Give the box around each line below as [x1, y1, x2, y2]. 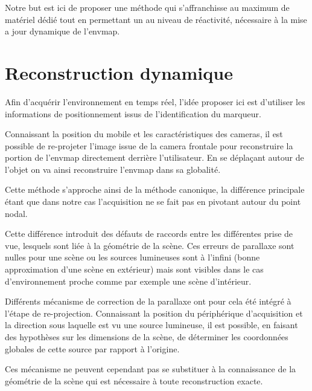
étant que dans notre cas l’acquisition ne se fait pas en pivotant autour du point [5, 195, 301, 208]
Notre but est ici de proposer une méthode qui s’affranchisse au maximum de [5, 1, 290, 13]
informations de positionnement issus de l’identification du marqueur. [5, 107, 261, 120]
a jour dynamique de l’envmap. [5, 25, 120, 37]
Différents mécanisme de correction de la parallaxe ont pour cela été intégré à [5, 295, 291, 308]
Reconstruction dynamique [5, 60, 233, 85]
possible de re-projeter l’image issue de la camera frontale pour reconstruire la [5, 139, 293, 152]
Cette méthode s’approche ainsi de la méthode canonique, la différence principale [5, 183, 305, 196]
